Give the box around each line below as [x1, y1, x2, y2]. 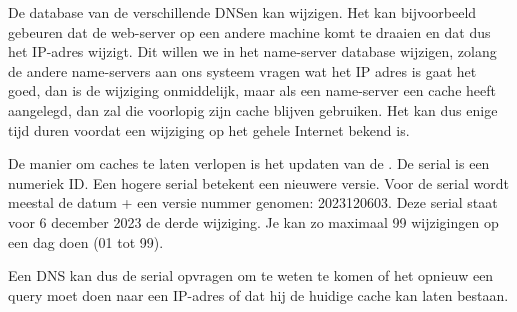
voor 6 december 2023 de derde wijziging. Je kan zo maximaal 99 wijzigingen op [8, 211, 499, 232]
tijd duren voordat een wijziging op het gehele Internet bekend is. [8, 119, 410, 140]
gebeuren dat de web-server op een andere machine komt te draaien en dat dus [8, 21, 491, 42]
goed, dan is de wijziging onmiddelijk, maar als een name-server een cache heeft [8, 80, 496, 101]
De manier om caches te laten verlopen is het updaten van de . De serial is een [8, 153, 490, 174]
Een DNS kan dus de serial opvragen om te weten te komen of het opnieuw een [8, 265, 494, 286]
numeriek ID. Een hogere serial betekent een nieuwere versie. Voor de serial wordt [8, 172, 509, 193]
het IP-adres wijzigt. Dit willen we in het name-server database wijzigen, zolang [8, 41, 497, 62]
